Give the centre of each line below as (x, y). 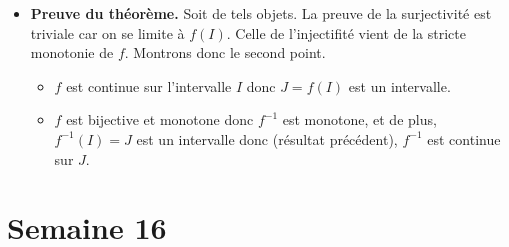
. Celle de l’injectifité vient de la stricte (346, 32)
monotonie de (72, 52)
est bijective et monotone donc (160, 119)
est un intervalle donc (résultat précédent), (267, 138)
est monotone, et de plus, (359, 119)
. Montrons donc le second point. (225, 52)
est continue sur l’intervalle (149, 85)
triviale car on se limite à (107, 32)
